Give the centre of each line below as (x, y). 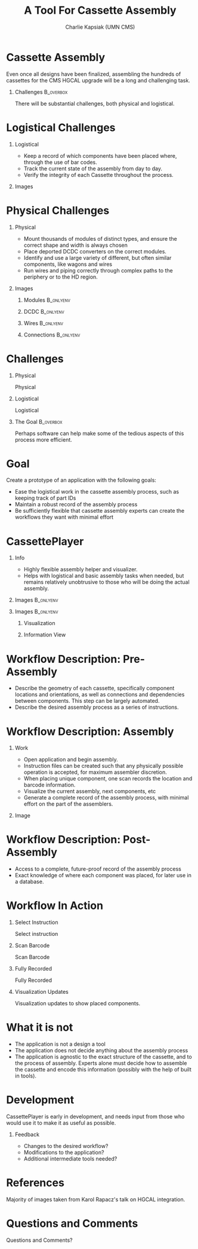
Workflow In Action (55, 906)
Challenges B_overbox (41, 92)
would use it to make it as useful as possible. (61, 1123)
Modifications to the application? (64, 1152)
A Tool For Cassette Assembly (100, 10)
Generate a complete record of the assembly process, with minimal (106, 798)
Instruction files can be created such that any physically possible (103, 766)
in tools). (26, 1076)
